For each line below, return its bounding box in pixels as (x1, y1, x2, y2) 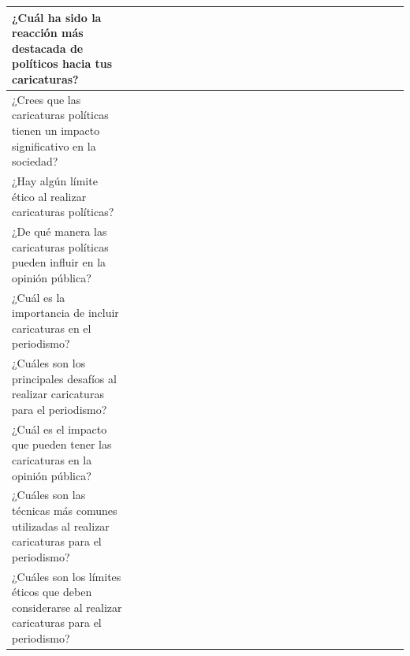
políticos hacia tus (12, 55, 113, 72)
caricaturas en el (12, 319, 91, 336)
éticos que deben (12, 583, 92, 600)
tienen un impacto (12, 121, 100, 138)
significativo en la (12, 137, 96, 154)
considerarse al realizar (12, 598, 122, 615)
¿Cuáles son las (12, 486, 86, 503)
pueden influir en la (12, 254, 106, 270)
